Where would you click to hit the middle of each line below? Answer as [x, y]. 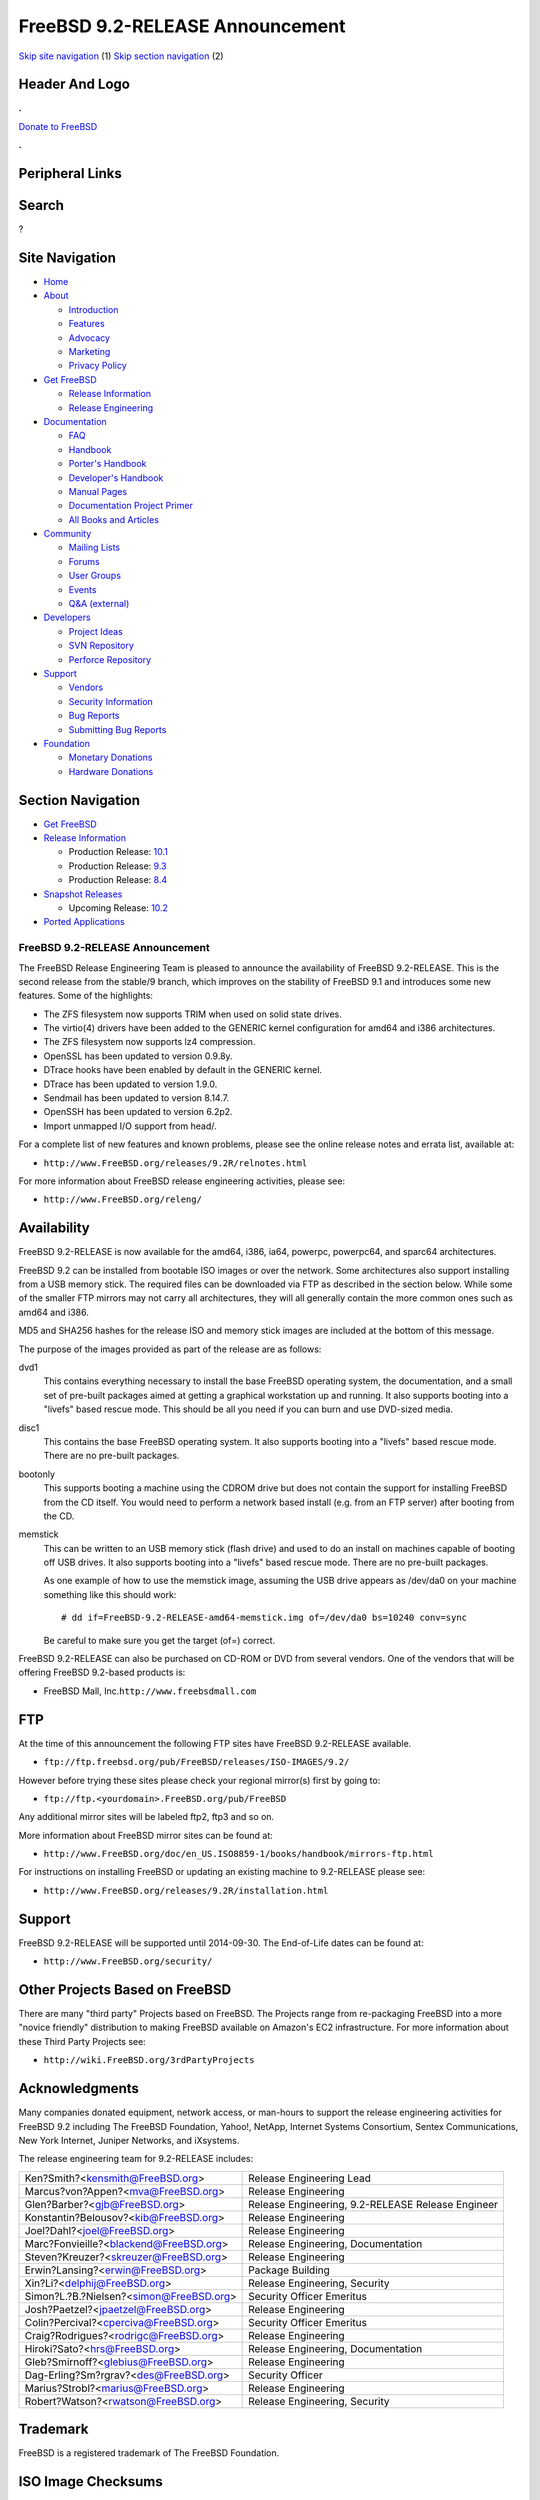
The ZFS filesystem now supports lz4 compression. [149, 1042]
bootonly [36, 1474]
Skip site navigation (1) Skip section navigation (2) [121, 56]
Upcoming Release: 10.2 [118, 907]
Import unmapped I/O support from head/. [130, 1126]
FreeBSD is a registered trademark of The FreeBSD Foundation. [149, 2453]
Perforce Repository [110, 659]
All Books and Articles [114, 519]
